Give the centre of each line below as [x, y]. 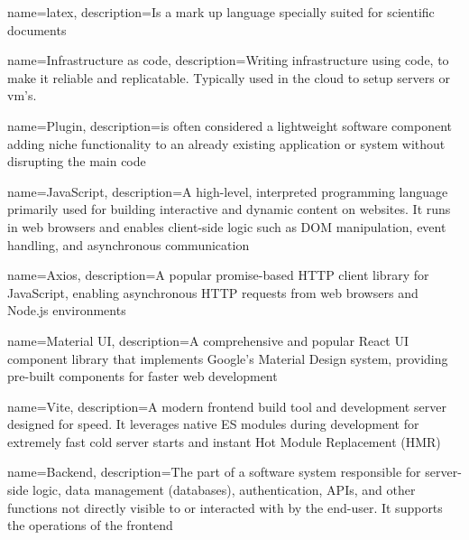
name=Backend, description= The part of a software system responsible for [214, 472]
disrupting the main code [77, 161]
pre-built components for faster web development [143, 376]
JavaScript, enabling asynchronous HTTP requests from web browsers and [213, 292]
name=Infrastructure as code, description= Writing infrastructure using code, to [228, 60]
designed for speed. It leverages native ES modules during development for [213, 424]
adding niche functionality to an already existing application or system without [226, 143]
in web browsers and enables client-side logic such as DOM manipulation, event [227, 226]
